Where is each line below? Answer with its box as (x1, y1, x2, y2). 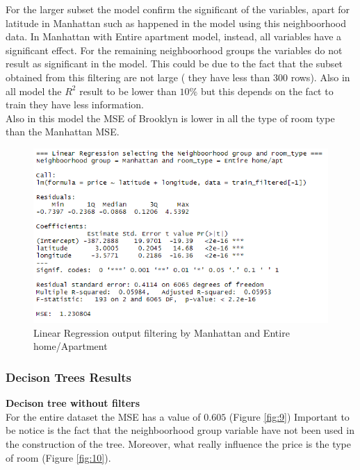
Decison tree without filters (6, 396, 140, 410)
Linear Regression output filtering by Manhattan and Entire (33, 325, 290, 339)
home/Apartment (33, 339, 108, 353)
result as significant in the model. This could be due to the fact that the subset (6, 56, 343, 71)
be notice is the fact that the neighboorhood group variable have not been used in (6, 423, 354, 437)
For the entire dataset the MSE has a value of (6, 409, 201, 423)
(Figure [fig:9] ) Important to (229, 409, 350, 423)
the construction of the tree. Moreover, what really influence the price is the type (6, 437, 351, 451)
